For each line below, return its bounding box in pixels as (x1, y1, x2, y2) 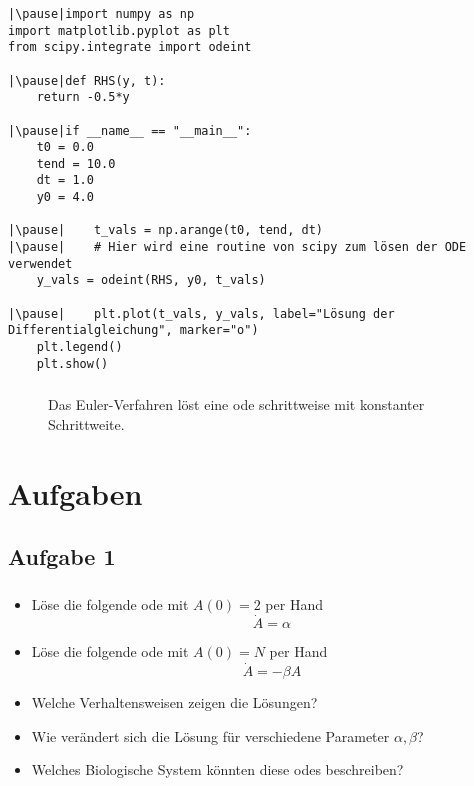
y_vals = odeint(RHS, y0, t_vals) (36, 273, 266, 288)
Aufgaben (8, 472, 143, 513)
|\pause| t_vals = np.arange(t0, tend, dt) (8, 223, 323, 238)
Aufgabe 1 (8, 541, 116, 572)
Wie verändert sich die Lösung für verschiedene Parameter (31, 725, 390, 746)
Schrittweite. (48, 413, 125, 434)
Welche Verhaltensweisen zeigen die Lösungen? (31, 692, 318, 713)
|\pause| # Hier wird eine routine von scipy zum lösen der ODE (8, 240, 467, 255)
